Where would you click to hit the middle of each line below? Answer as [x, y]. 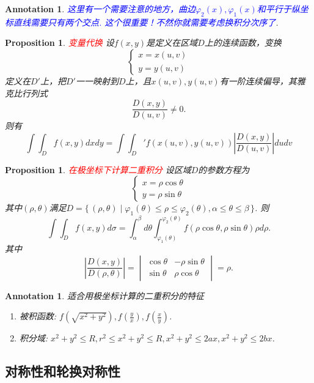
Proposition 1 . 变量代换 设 [60, 43]
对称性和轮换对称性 [63, 371]
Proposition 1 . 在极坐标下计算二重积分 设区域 [98, 169]
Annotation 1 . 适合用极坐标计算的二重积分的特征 [104, 295]
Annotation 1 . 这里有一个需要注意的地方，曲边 [100, 9]
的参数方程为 [224, 169]
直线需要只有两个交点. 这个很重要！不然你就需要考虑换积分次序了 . [146, 22]
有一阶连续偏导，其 [258, 80]
